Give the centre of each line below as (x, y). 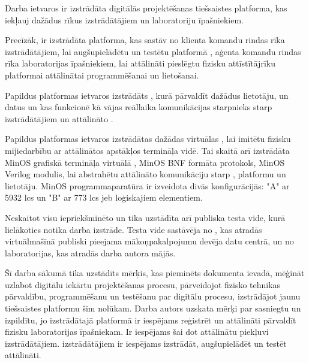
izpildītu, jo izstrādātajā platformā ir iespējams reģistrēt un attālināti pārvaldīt (151, 320)
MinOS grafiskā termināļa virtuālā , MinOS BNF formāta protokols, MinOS (145, 162)
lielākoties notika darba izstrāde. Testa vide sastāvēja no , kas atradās (133, 229)
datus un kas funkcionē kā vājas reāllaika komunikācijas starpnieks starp (139, 107)
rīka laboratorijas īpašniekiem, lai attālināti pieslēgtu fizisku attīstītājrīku (140, 63)
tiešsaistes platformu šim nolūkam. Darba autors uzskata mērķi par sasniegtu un (153, 308)
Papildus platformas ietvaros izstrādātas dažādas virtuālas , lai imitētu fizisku (148, 139)
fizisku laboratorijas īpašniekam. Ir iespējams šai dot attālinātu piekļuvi (137, 332)
